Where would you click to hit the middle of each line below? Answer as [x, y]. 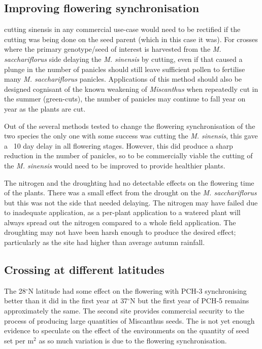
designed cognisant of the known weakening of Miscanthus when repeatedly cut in [131, 89]
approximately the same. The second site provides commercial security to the [124, 311]
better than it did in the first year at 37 [66, 301]
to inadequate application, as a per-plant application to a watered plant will [122, 212]
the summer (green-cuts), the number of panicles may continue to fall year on [125, 99]
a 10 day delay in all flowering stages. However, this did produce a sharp [119, 145]
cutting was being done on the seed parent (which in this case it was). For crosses [131, 39]
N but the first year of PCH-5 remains [190, 301]
